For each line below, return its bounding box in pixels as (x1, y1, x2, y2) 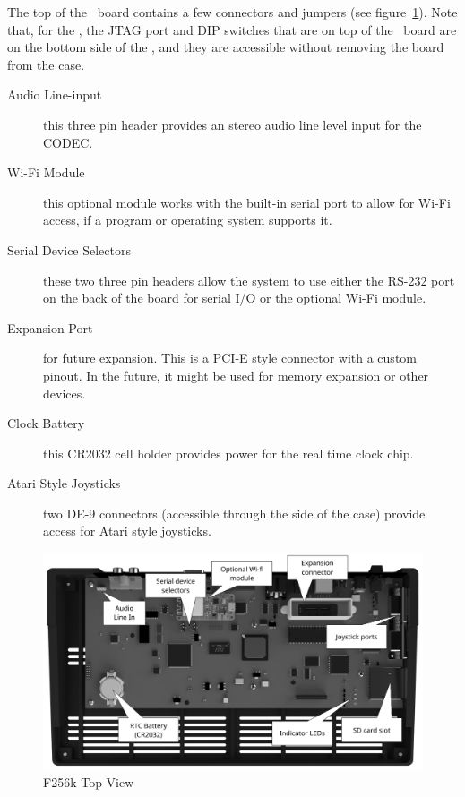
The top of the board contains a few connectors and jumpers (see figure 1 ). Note (7, 3, 458, 21)
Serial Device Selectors (7, 240, 131, 259)
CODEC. (43, 133, 93, 151)
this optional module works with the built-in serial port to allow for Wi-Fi (43, 193, 451, 211)
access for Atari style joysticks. (43, 521, 211, 540)
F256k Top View (43, 772, 134, 791)
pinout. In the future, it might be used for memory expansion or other (43, 365, 429, 384)
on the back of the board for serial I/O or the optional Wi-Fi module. (43, 288, 426, 307)
